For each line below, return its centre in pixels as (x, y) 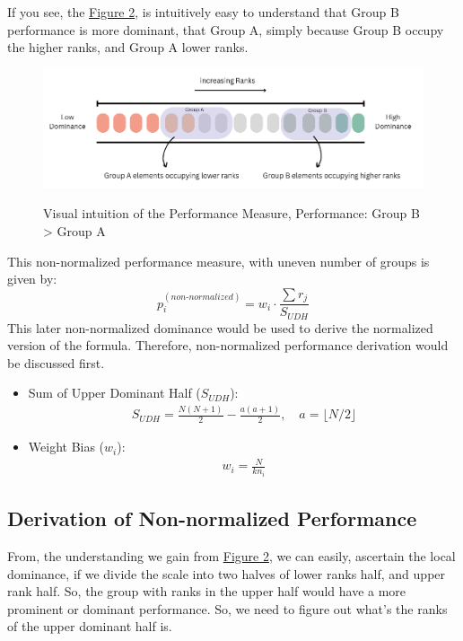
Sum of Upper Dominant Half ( (114, 393)
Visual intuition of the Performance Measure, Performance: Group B (231, 213)
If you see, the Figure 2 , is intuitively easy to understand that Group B (203, 12)
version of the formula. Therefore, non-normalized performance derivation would (228, 345)
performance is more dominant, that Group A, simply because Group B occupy (226, 29)
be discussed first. (56, 362)
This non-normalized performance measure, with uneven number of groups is (218, 261)
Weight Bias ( (66, 447)
